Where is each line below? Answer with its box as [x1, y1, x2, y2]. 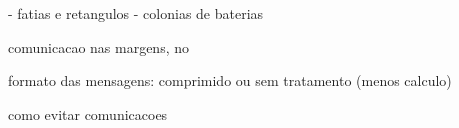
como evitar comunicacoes [8, 103, 168, 124]
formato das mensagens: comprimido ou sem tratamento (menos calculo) [8, 70, 452, 91]
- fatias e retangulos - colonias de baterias [8, 3, 264, 23]
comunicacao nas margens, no [8, 36, 190, 57]
